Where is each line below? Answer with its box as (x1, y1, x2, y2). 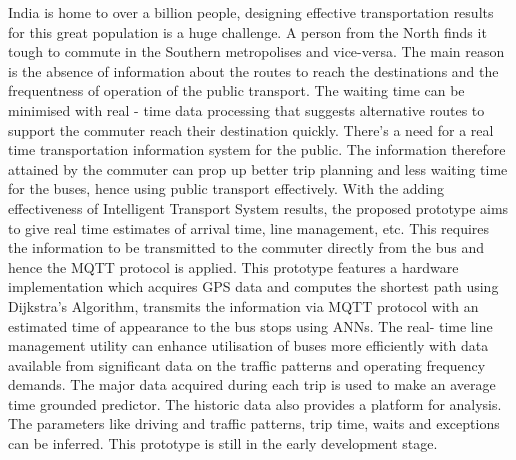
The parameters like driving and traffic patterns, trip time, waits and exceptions (8, 413, 500, 434)
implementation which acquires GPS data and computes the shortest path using (8, 276, 499, 297)
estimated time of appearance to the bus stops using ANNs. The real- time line (8, 315, 493, 336)
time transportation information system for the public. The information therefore (8, 139, 506, 160)
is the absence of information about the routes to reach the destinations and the (8, 60, 499, 81)
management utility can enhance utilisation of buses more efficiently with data (8, 335, 489, 356)
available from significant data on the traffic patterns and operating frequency (8, 354, 486, 375)
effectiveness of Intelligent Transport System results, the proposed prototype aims (8, 197, 509, 218)
